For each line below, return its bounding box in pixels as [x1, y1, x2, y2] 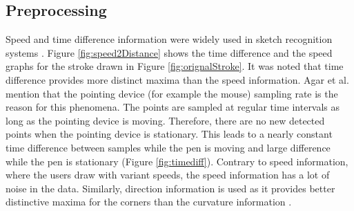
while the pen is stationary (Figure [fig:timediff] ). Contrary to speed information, [6, 154, 348, 168]
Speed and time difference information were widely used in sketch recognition [6, 32, 333, 46]
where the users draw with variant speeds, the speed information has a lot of [6, 167, 330, 182]
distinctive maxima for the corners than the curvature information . [6, 194, 292, 209]
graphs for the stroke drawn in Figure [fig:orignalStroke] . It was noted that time [6, 59, 344, 73]
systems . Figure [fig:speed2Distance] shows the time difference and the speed [6, 45, 333, 59]
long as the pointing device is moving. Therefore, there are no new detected [6, 113, 325, 127]
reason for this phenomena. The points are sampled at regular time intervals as [6, 100, 340, 114]
